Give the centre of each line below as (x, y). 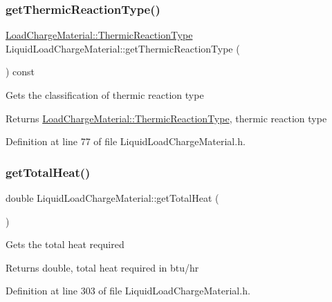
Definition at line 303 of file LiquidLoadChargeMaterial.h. (128, 291)
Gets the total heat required (65, 244)
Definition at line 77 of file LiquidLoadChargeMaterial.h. (126, 141)
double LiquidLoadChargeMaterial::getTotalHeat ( (112, 198)
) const (20, 72)
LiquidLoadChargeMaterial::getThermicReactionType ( (123, 48)
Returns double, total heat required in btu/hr (102, 267)
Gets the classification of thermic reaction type (105, 95)
